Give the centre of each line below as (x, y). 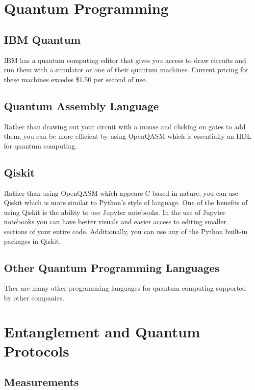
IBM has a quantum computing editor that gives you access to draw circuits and (125, 60)
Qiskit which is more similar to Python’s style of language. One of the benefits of (126, 202)
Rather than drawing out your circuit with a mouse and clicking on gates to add (125, 126)
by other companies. (34, 297)
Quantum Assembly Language (81, 105)
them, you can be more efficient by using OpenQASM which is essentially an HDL (127, 136)
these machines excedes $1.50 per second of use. (76, 79)
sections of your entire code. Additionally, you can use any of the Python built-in (126, 231)
